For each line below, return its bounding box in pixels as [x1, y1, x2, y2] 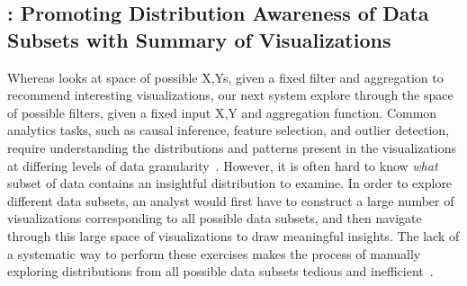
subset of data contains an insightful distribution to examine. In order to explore [7, 174, 453, 192]
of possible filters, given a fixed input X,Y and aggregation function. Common [7, 103, 437, 121]
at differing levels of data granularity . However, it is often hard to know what [7, 156, 438, 174]
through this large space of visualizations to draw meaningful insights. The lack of [7, 226, 460, 245]
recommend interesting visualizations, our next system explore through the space [7, 85, 454, 104]
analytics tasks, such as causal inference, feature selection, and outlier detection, [7, 121, 450, 139]
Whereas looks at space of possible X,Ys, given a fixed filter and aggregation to [7, 67, 444, 86]
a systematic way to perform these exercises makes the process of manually [7, 244, 421, 263]
